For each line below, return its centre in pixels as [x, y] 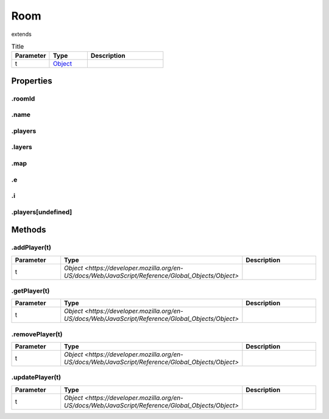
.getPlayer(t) [30, 290]
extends [21, 34]
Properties [32, 81]
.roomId [23, 99]
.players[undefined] [42, 212]
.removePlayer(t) [37, 334]
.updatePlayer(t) [36, 378]
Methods [29, 230]
